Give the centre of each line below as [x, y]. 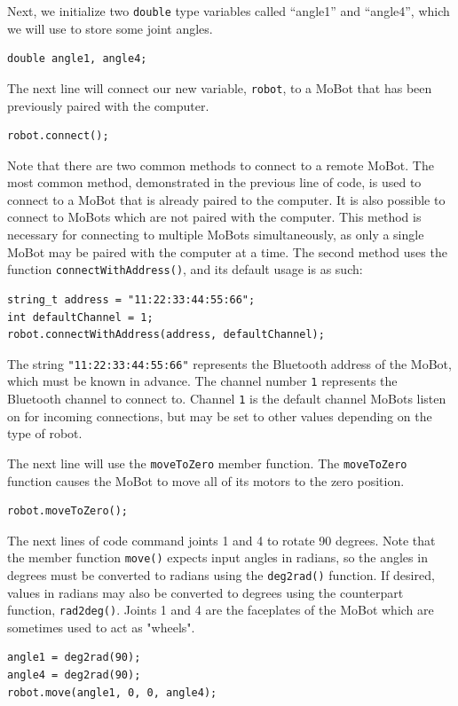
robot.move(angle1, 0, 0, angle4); [112, 692]
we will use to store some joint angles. [110, 28]
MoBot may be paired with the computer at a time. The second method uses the [227, 251]
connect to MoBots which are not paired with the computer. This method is [214, 217]
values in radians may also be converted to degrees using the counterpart [205, 592]
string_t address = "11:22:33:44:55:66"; [131, 299]
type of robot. [45, 433]
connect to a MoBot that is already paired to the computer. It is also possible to [226, 199]
